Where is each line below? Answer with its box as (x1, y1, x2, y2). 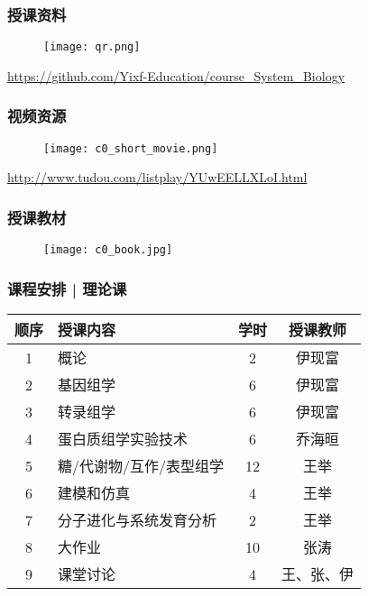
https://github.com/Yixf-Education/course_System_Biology (7, 66, 345, 85)
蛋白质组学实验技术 (58, 428, 189, 450)
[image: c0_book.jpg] (43, 243, 173, 257)
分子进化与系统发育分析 (58, 509, 217, 531)
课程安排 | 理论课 (7, 277, 127, 299)
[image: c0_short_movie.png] (43, 142, 218, 155)
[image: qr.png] (43, 41, 141, 54)
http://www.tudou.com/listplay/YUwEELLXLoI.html (7, 168, 308, 187)
